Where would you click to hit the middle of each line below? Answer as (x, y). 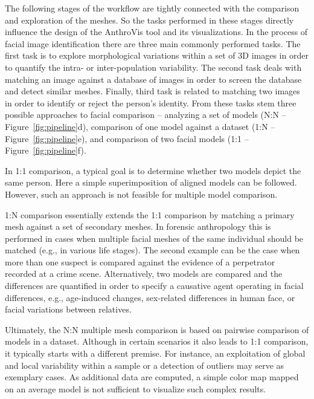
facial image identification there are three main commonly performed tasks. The (153, 43)
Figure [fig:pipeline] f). (46, 150)
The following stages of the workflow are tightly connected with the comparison (152, 8)
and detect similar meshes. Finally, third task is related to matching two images (152, 91)
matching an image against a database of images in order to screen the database (153, 79)
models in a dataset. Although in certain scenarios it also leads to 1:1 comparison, (157, 341)
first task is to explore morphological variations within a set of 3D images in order (157, 55)
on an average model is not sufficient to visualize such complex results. (136, 388)
